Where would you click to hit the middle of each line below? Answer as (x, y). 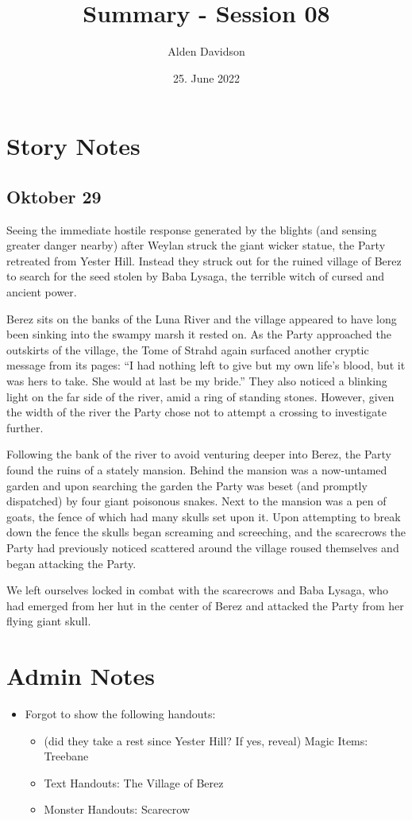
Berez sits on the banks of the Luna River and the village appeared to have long (202, 318)
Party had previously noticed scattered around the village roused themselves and (203, 547)
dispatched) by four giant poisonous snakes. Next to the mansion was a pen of (196, 501)
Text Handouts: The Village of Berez (134, 782)
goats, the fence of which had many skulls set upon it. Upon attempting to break (204, 516)
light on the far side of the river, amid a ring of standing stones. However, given (200, 396)
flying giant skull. (49, 621)
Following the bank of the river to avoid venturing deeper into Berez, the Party (199, 454)
